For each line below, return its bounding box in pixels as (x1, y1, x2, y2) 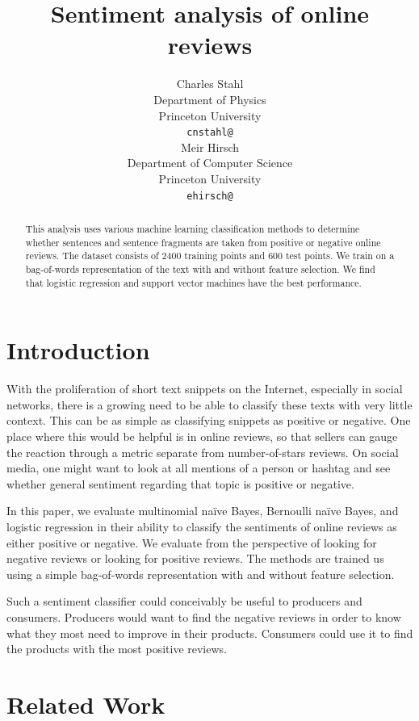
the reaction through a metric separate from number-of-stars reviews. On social (6, 443, 399, 460)
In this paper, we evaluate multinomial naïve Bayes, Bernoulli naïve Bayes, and (6, 502, 399, 519)
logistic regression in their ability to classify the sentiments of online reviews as (6, 518, 397, 534)
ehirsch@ (186, 190, 233, 202)
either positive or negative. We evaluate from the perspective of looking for (6, 534, 377, 551)
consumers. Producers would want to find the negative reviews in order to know (6, 608, 401, 625)
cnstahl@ (186, 127, 233, 139)
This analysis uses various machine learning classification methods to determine (25, 221, 360, 235)
